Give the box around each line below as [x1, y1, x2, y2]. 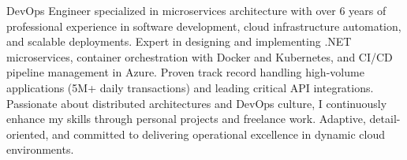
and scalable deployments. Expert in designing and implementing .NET [6, 33, 352, 50]
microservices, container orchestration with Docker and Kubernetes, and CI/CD [6, 48, 393, 65]
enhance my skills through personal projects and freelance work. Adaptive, [6, 110, 366, 127]
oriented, [6, 125, 49, 142]
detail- [369, 110, 401, 127]
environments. [6, 141, 74, 158]
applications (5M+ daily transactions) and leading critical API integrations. [6, 79, 374, 95]
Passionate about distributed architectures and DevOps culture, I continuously [6, 95, 387, 111]
